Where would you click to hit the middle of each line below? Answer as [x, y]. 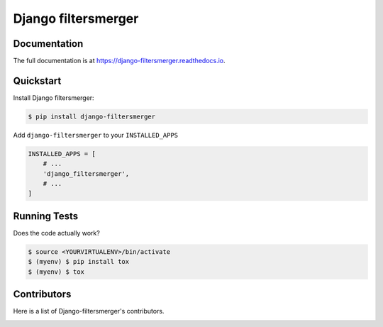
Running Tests [45, 216]
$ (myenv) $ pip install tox [79, 262]
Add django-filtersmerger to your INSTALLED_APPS [96, 135]
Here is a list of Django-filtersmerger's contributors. [89, 311]
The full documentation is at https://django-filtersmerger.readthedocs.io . [120, 61]
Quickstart [37, 81]
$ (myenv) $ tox [56, 272]
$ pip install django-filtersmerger [92, 116]
